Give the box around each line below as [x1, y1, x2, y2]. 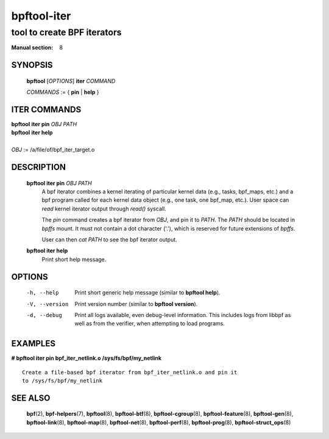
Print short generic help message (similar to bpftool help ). [74, 289, 221, 296]
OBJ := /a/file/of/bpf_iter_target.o [11, 146, 95, 154]
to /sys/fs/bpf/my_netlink [22, 377, 103, 384]
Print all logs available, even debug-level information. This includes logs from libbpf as [74, 311, 291, 318]
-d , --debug [26, 312, 62, 318]
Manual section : [11, 44, 54, 51]
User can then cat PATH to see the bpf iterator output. [41, 236, 178, 243]
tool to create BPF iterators [11, 27, 122, 38]
